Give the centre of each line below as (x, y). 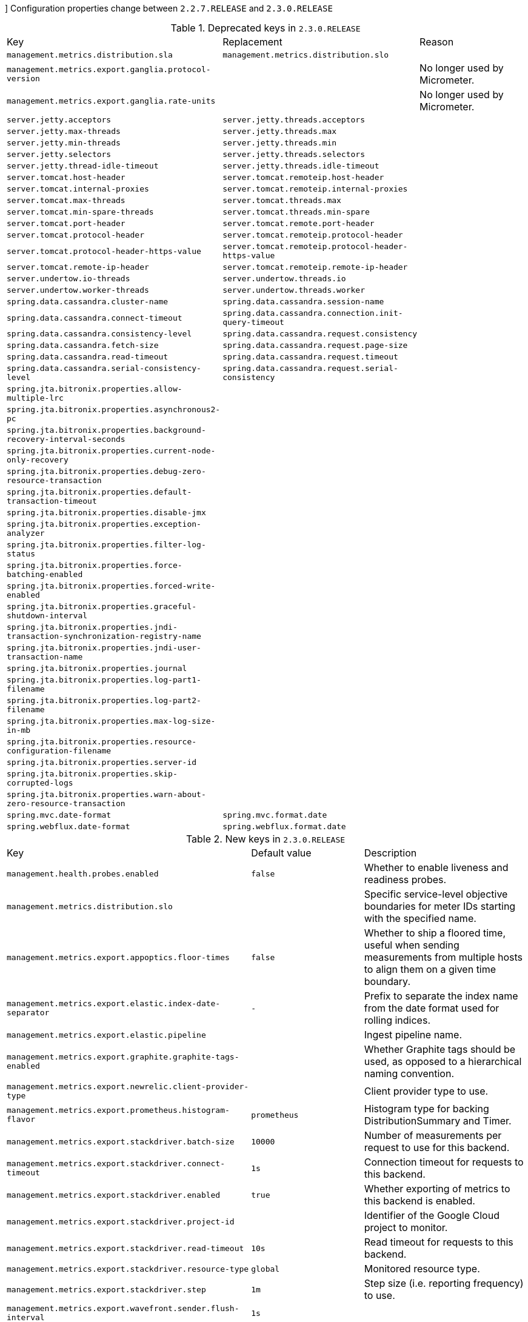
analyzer (26, 533)
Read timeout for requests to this (439, 1242)
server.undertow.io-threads (69, 279)
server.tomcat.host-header (66, 177)
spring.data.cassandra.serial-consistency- (104, 368)
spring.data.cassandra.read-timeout (88, 357)
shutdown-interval (47, 616)
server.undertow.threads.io (284, 279)
